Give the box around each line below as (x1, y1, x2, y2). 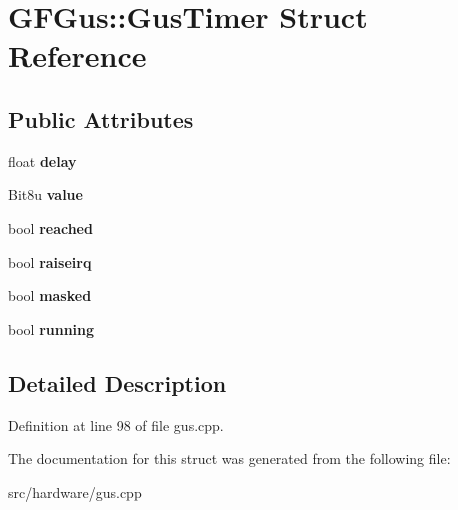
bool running (8, 318, 95, 339)
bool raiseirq (8, 251, 92, 272)
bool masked (8, 285, 92, 306)
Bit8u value (8, 184, 83, 205)
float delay (8, 150, 77, 171)
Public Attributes (8, 103, 194, 134)
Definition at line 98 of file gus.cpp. (8, 414, 224, 435)
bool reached (8, 217, 93, 238)
